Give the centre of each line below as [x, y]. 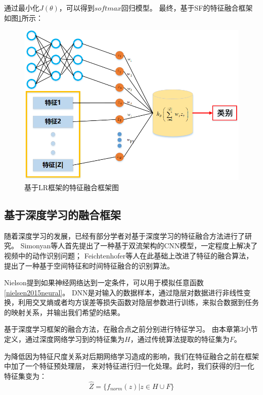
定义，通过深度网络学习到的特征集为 [64, 339]
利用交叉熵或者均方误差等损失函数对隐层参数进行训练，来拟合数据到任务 [138, 302]
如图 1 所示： [24, 17]
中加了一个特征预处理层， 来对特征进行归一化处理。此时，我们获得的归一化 [129, 366]
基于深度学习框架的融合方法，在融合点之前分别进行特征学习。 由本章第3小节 [131, 329]
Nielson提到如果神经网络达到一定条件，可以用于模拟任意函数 [104, 282]
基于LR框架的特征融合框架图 [72, 187]
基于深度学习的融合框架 [62, 214]
